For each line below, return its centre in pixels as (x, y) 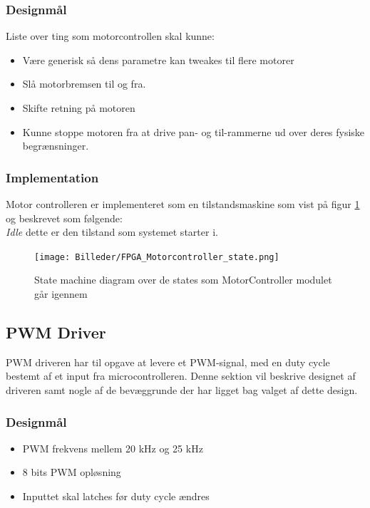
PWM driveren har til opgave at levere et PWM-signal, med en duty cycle (168, 362)
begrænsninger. (56, 146)
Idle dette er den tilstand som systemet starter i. (112, 232)
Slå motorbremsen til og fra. (84, 84)
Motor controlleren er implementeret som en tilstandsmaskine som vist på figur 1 (183, 204)
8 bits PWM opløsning (72, 472)
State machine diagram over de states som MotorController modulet (183, 280)
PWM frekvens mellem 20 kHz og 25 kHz (113, 448)
